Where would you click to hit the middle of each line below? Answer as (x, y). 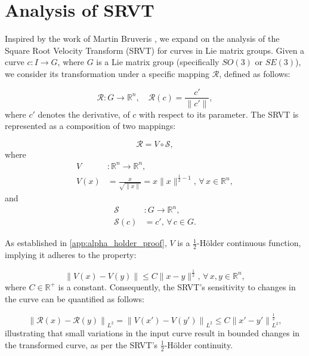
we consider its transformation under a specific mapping (107, 73)
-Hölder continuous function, (249, 243)
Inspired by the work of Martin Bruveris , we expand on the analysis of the (142, 39)
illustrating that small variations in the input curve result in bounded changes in (152, 333)
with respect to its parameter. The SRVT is (219, 114)
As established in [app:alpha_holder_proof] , (86, 243)
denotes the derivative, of (84, 114)
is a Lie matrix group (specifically (158, 62)
